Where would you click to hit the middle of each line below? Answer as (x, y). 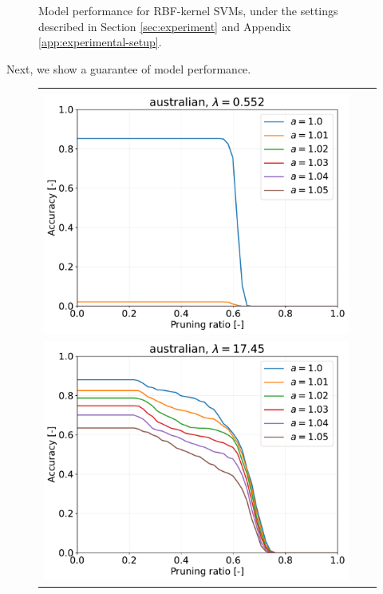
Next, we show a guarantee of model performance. (129, 68)
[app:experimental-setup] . (100, 42)
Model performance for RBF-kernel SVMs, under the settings (188, 10)
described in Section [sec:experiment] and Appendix (165, 26)
